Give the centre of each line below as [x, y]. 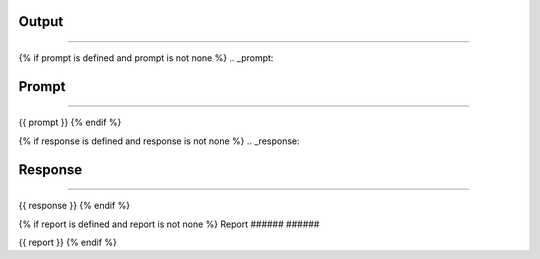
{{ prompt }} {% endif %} [70, 122]
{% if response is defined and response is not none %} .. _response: [159, 141]
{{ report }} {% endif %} [67, 242]
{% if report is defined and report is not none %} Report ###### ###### [169, 224]
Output [41, 21]
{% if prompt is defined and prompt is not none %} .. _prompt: [146, 58]
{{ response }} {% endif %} [74, 206]
